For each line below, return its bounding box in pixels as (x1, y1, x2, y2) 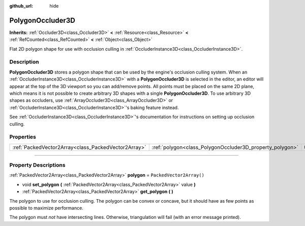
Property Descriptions (9, 162, 66, 169)
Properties (9, 133, 37, 140)
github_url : (9, 3, 33, 9)
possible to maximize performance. (9, 205, 83, 211)
